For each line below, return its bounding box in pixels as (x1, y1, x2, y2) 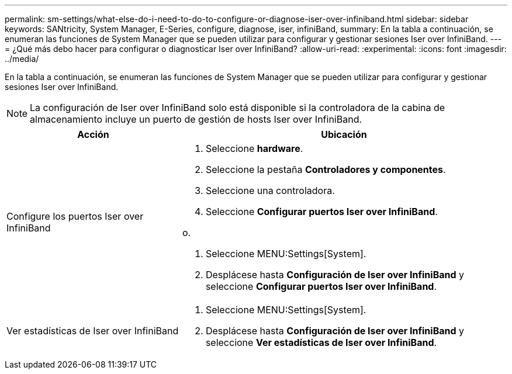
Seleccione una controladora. (205, 185, 335, 196)
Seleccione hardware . (205, 143, 303, 154)
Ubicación (321, 129, 367, 140)
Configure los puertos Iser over (6, 210, 144, 222)
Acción (77, 129, 109, 140)
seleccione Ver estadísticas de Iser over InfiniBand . (205, 337, 437, 348)
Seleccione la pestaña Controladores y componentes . (205, 164, 446, 175)
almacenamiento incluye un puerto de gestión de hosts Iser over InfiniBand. (30, 113, 362, 125)
